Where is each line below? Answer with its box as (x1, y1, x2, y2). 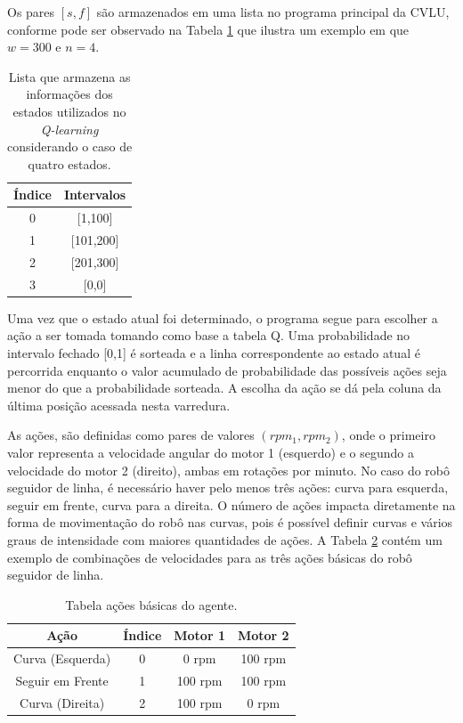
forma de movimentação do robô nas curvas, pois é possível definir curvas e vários (7, 513, 453, 532)
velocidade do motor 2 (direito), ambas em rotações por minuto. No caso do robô (7, 460, 451, 479)
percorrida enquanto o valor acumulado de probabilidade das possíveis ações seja (7, 361, 447, 379)
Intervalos (64, 185, 126, 204)
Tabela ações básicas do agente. (65, 595, 238, 613)
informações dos (26, 85, 113, 103)
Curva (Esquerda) (13, 649, 111, 668)
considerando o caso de (7, 137, 133, 156)
